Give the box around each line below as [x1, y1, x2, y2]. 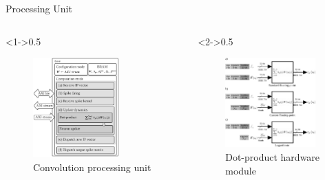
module [225, 163, 256, 177]
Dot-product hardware [225, 150, 320, 164]
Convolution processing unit [33, 159, 151, 174]
